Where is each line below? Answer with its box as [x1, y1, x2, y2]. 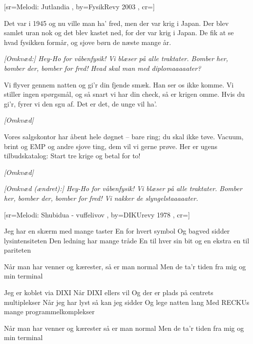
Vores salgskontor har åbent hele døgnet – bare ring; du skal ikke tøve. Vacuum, [4, 131, 244, 141]
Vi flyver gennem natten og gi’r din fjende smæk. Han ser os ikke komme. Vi [4, 79, 234, 89]
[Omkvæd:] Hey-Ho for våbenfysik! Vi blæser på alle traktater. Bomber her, [4, 53, 228, 64]
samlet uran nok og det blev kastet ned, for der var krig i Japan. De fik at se [4, 27, 234, 38]
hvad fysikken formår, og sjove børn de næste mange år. [4, 37, 171, 47]
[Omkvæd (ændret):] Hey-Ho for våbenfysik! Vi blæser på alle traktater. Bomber [4, 183, 242, 193]
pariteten [4, 245, 31, 255]
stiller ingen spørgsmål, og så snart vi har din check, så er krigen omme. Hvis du [4, 89, 245, 99]
